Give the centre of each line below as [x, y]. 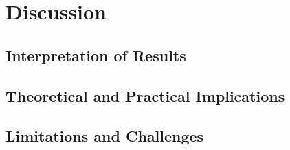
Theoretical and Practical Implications [145, 95]
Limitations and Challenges [105, 136]
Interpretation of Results [96, 55]
